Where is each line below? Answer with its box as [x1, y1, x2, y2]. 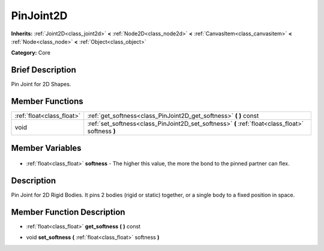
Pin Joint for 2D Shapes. [11, 81, 71, 88]
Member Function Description [11, 207, 125, 217]
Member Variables [11, 143, 82, 153]
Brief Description [11, 65, 76, 75]
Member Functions [11, 96, 83, 107]
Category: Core [11, 49, 51, 56]
